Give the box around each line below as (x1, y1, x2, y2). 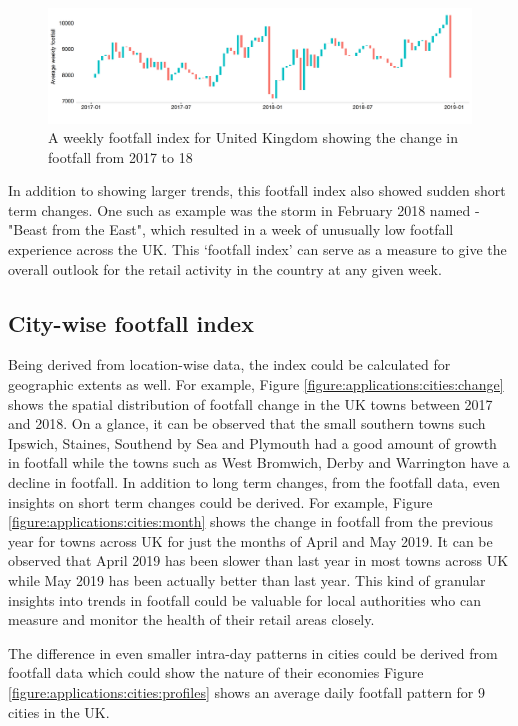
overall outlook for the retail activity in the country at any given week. (8, 258, 442, 279)
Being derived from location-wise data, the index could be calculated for (8, 354, 451, 375)
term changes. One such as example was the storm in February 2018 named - (8, 199, 480, 220)
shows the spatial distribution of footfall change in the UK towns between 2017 (8, 393, 493, 414)
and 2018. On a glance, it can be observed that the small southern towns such (8, 413, 486, 434)
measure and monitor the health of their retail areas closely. (8, 609, 375, 630)
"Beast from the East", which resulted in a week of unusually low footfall (8, 219, 454, 240)
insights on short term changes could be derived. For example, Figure (8, 491, 433, 512)
